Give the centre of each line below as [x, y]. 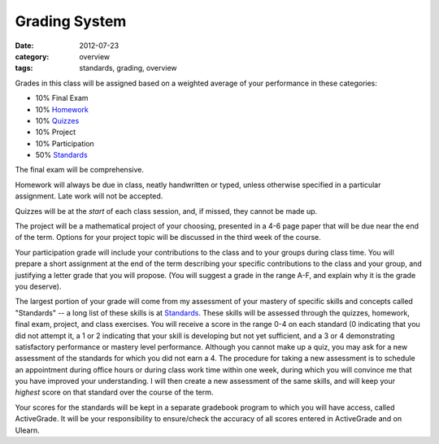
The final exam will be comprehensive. [79, 170]
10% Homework [62, 109]
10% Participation [65, 143]
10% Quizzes [57, 120]
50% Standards [62, 155]
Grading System [71, 21]
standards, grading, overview [128, 68]
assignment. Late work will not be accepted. [89, 196]
